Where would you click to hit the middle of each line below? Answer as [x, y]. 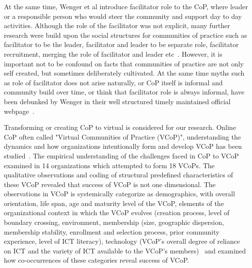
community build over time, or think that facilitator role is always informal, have [124, 92]
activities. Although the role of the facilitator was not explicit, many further [117, 25]
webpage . [19, 111]
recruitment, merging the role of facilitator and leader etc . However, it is [113, 54]
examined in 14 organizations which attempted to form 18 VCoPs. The [109, 165]
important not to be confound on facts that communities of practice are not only [124, 63]
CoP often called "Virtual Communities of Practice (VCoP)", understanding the [122, 136]
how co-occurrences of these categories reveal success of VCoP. [97, 260]
